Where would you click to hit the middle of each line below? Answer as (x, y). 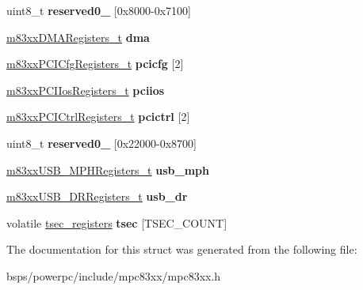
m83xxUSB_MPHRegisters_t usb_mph (108, 169)
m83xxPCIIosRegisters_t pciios (86, 90)
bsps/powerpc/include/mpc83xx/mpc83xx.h (114, 275)
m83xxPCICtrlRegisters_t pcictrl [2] (98, 117)
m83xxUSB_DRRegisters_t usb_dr (97, 196)
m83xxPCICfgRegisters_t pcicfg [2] (95, 64)
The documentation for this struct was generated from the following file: (182, 249)
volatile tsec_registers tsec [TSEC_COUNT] (117, 222)
